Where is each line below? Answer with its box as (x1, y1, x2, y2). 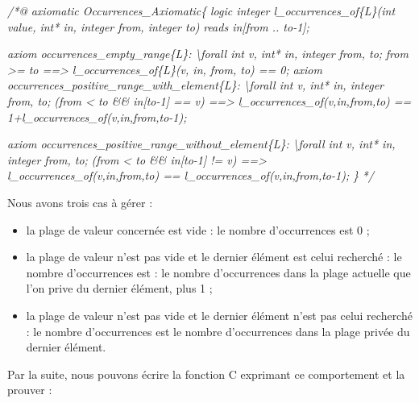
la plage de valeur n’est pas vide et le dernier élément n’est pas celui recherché (26, 306, 413, 323)
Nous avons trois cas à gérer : (7, 193, 153, 210)
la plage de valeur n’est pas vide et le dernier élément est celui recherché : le (26, 248, 402, 265)
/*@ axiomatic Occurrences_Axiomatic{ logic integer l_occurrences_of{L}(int (7, 2, 396, 19)
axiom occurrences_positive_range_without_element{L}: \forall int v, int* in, (7, 135, 396, 152)
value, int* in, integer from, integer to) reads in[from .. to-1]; (7, 18, 309, 35)
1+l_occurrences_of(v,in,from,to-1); (7, 108, 187, 125)
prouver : (7, 381, 52, 398)
